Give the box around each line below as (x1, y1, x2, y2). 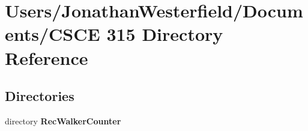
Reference (5, 45, 88, 70)
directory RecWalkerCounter (5, 114, 121, 127)
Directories (5, 87, 74, 105)
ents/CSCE (5, 22, 100, 46)
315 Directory (106, 22, 223, 46)
